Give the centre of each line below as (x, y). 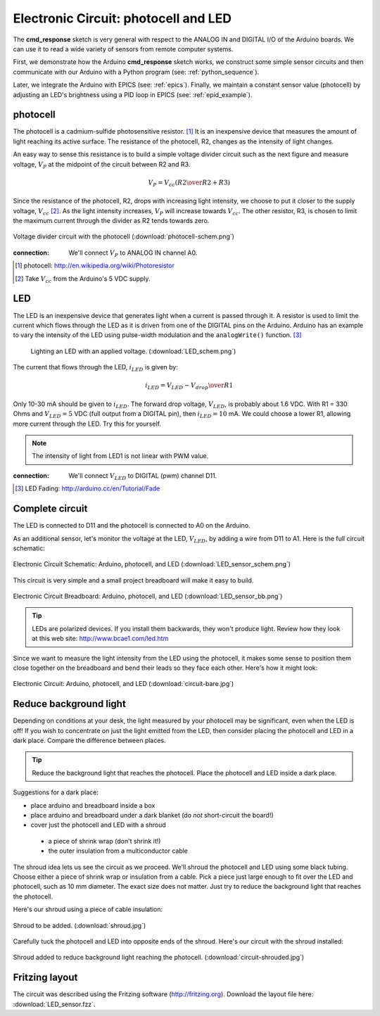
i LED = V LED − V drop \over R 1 (189, 386)
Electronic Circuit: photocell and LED (122, 18)
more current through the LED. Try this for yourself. (87, 424)
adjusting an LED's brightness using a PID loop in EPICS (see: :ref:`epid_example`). (133, 94)
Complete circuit (50, 509)
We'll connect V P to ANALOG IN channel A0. (133, 253)
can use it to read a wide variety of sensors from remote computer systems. (123, 49)
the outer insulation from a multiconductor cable (118, 851)
